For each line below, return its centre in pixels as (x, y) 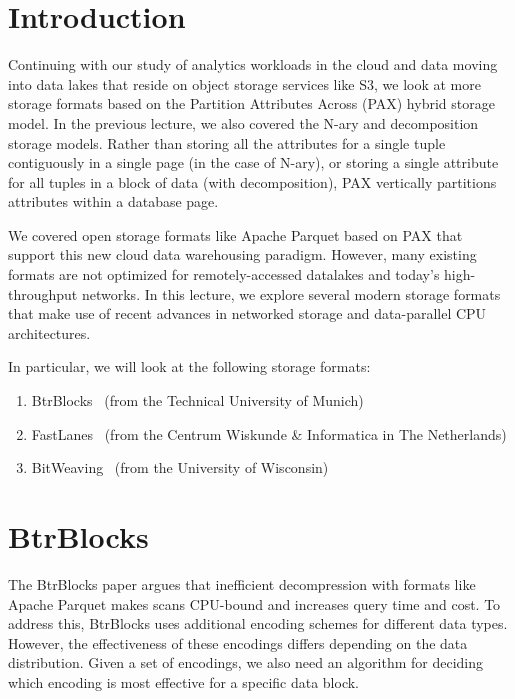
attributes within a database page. (113, 201)
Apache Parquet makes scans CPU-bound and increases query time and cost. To (254, 603)
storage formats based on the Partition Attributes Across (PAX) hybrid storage (251, 103)
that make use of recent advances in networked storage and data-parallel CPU (247, 313)
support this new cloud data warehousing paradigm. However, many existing (242, 254)
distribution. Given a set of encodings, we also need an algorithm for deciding (245, 662)
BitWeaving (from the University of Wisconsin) (180, 467)
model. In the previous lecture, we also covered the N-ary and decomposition (243, 122)
